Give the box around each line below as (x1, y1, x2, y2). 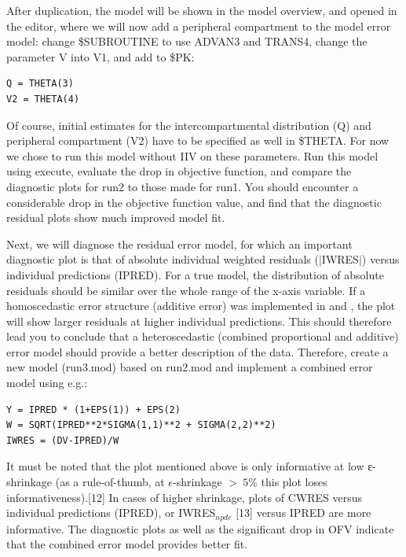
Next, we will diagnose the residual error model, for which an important (6, 235, 353, 252)
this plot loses (261, 474, 327, 490)
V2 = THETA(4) (6, 93, 80, 105)
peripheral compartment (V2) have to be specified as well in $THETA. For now (6, 132, 390, 149)
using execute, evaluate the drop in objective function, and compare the (6, 163, 352, 179)
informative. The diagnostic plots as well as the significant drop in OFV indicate (6, 520, 394, 537)
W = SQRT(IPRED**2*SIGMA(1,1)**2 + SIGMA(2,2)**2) (6, 419, 276, 431)
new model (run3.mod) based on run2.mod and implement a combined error (6, 359, 373, 375)
